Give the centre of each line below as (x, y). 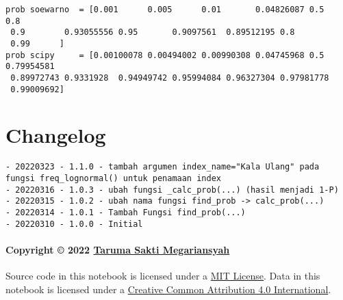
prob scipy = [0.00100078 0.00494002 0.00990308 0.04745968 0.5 (165, 55)
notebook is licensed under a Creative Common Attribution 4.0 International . (168, 289)
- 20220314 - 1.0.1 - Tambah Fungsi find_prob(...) (126, 213)
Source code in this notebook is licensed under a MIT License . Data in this (163, 276)
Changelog (56, 135)
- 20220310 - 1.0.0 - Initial (74, 224)
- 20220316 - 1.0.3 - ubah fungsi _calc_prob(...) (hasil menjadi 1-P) (172, 190)
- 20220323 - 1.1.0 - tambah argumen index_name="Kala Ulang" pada (163, 167)
